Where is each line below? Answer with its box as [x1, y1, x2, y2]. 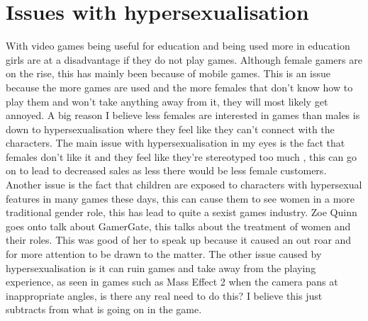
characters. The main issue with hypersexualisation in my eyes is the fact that [6, 135, 345, 150]
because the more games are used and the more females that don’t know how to [6, 79, 353, 94]
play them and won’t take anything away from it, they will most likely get [6, 94, 328, 108]
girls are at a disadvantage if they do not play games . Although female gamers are [6, 52, 362, 67]
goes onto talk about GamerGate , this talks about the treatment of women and [6, 218, 351, 233]
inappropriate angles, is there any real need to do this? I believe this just [6, 288, 323, 303]
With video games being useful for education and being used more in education [6, 38, 350, 53]
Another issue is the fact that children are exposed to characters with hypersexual [6, 177, 362, 192]
